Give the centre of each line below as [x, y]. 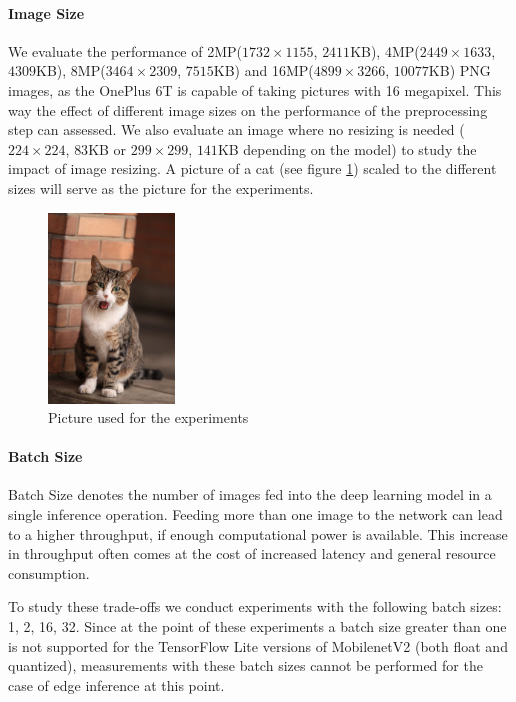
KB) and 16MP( [263, 70]
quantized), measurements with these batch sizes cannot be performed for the [245, 665]
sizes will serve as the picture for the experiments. [161, 187]
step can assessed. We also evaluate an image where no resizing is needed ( [236, 129]
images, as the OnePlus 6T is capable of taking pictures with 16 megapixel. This [255, 89]
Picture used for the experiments [148, 417]
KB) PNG [459, 70]
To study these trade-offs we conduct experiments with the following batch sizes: [255, 606]
